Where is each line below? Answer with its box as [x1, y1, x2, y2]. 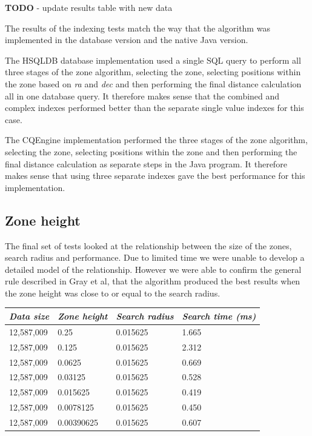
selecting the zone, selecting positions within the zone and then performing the [5, 145, 297, 158]
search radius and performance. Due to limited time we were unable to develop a [5, 251, 305, 264]
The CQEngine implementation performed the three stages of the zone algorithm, [5, 133, 308, 146]
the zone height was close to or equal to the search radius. [5, 286, 221, 299]
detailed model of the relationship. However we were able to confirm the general [5, 263, 302, 275]
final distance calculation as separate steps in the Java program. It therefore [5, 157, 287, 170]
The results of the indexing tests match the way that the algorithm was [5, 21, 270, 34]
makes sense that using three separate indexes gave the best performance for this [5, 169, 305, 182]
